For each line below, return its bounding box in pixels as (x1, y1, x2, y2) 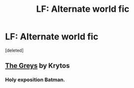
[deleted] (5, 47, 24, 53)
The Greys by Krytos (5, 61, 70, 70)
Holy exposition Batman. (5, 76, 66, 83)
